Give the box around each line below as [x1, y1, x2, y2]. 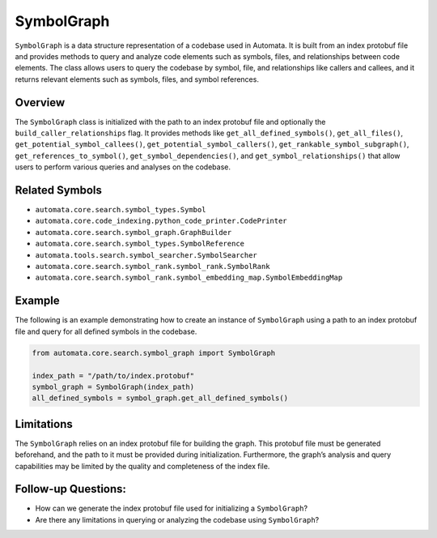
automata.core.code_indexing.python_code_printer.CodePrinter [35, 216, 287, 226]
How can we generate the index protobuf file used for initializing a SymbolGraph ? [35, 503, 308, 514]
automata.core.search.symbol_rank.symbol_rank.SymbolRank [35, 262, 270, 271]
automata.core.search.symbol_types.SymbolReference [35, 239, 245, 249]
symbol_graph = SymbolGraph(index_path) [32, 382, 194, 391]
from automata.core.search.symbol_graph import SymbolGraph [32, 348, 276, 357]
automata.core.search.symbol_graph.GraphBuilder [35, 228, 232, 237]
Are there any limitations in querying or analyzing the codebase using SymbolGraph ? [35, 515, 320, 524]
